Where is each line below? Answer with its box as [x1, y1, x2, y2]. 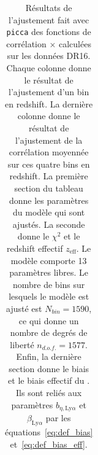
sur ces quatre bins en [7, 157, 90, 170]
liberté [10, 338, 34, 351]
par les [45, 411, 71, 424]
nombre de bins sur [13, 278, 85, 290]
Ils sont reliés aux [16, 386, 82, 399]
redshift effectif [6, 241, 63, 254]
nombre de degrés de [10, 326, 88, 339]
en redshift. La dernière [5, 97, 93, 110]
